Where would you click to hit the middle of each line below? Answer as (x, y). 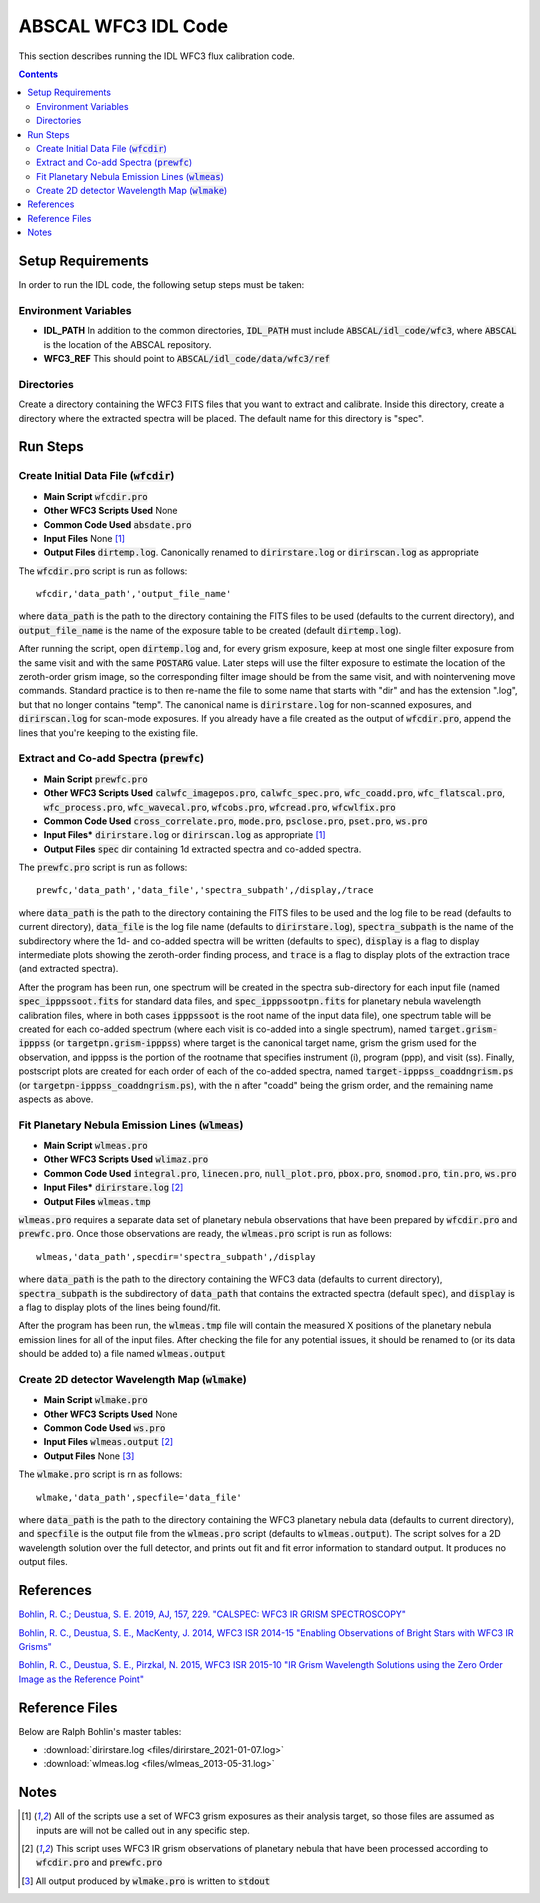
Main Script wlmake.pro (96, 1400)
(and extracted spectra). (68, 969)
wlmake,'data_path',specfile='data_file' (139, 1497)
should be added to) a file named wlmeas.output (122, 1354)
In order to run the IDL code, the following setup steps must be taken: (161, 285)
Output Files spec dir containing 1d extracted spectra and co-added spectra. (202, 849)
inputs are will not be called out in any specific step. (143, 1830)
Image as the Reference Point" (81, 1679)
